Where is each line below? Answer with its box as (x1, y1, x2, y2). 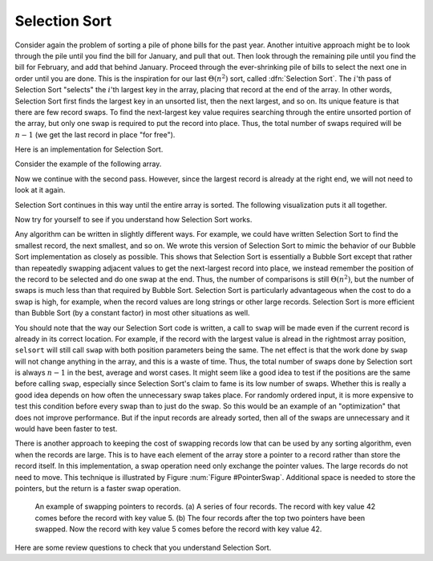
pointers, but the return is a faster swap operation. (14, 484, 181, 493)
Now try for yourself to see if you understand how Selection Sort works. (14, 215, 253, 225)
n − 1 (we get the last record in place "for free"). (14, 129, 176, 140)
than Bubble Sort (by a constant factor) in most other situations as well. (14, 308, 250, 318)
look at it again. (14, 185, 66, 195)
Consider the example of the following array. (14, 159, 162, 169)
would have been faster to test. (14, 424, 118, 433)
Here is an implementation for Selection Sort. (14, 144, 164, 154)
